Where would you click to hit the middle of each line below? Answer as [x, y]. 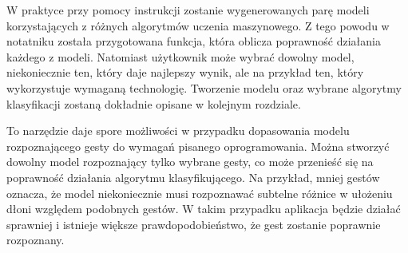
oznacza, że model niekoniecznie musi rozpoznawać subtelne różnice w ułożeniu [200, 193]
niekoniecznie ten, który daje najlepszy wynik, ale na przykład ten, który [185, 72]
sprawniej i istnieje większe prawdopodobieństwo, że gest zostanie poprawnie [194, 224]
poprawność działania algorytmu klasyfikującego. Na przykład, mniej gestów [193, 177]
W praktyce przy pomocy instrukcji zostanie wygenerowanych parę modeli [188, 10]
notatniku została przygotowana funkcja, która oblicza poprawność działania [194, 41]
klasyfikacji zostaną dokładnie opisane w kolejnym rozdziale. [154, 103]
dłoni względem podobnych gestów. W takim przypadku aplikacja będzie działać [204, 209]
